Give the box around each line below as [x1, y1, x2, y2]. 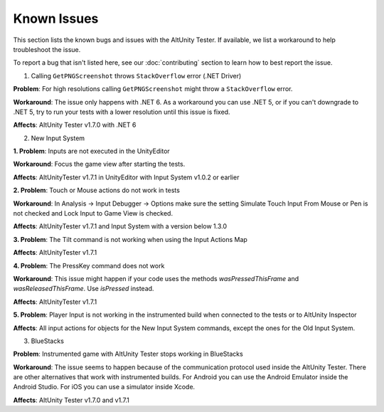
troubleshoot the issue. [13, 45, 81, 53]
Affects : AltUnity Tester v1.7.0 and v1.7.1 [13, 396, 129, 404]
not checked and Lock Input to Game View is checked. [13, 209, 174, 218]
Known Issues [13, 11, 99, 26]
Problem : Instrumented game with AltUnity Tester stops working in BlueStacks [13, 349, 243, 359]
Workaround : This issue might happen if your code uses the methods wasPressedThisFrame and [13, 274, 299, 282]
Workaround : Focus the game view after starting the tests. [13, 160, 186, 169]
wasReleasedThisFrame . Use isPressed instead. [13, 285, 154, 293]
